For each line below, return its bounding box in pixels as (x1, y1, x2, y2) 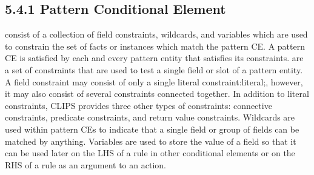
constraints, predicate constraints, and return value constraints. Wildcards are (5, 111, 295, 124)
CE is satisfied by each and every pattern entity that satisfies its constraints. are (5, 51, 304, 64)
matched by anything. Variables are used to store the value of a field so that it (5, 134, 296, 147)
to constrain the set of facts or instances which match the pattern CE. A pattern (5, 39, 305, 52)
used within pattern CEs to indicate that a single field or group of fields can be (5, 122, 299, 135)
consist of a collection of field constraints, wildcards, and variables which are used (5, 28, 308, 41)
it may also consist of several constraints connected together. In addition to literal (5, 87, 309, 100)
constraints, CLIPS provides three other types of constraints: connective (5, 99, 272, 111)
